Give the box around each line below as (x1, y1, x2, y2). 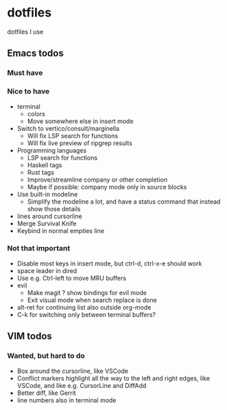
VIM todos (7, 330, 53, 342)
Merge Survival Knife (16, 219, 77, 228)
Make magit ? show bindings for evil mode (27, 288, 147, 296)
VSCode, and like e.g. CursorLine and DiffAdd (16, 381, 147, 389)
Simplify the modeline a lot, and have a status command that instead (27, 197, 221, 206)
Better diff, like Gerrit (16, 389, 77, 397)
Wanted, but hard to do (7, 351, 86, 360)
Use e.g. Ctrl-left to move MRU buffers (16, 274, 127, 282)
